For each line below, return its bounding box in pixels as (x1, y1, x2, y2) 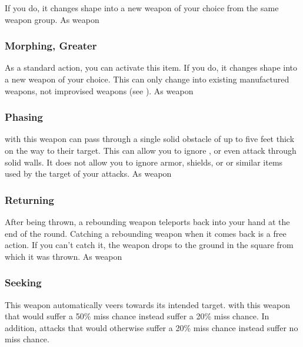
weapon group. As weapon (5, 13, 99, 25)
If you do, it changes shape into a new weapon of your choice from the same (5, 2, 279, 14)
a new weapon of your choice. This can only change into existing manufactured (5, 73, 289, 85)
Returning (5, 192, 54, 207)
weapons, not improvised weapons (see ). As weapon (5, 84, 194, 97)
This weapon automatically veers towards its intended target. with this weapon (5, 298, 291, 310)
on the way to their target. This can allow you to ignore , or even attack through (5, 144, 297, 156)
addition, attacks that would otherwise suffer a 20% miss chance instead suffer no (5, 321, 298, 333)
